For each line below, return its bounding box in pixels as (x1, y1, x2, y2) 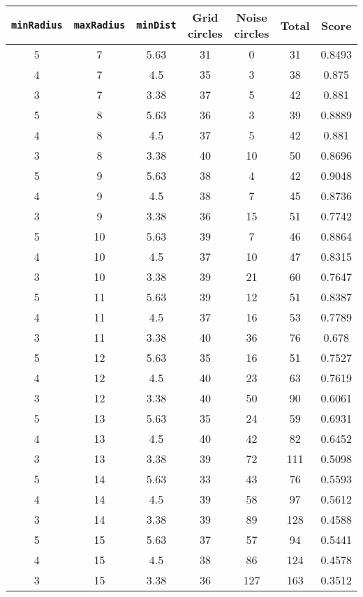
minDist (136, 20, 177, 31)
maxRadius (73, 20, 126, 31)
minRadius (11, 20, 63, 31)
